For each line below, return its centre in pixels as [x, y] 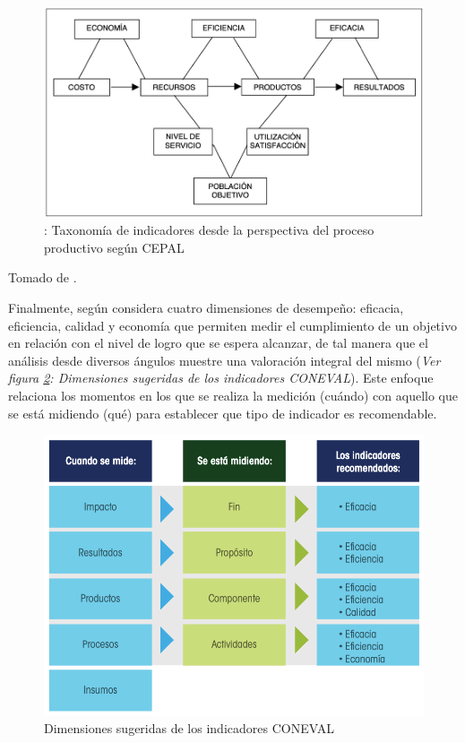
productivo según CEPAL [114, 247]
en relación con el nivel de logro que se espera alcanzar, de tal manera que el [218, 343]
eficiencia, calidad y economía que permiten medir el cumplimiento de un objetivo [232, 325]
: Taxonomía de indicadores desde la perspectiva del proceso [209, 230]
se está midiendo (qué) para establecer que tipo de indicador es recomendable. [223, 413]
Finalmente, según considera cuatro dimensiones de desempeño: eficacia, [206, 307]
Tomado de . [43, 277]
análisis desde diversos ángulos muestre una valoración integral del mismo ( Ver [224, 360]
